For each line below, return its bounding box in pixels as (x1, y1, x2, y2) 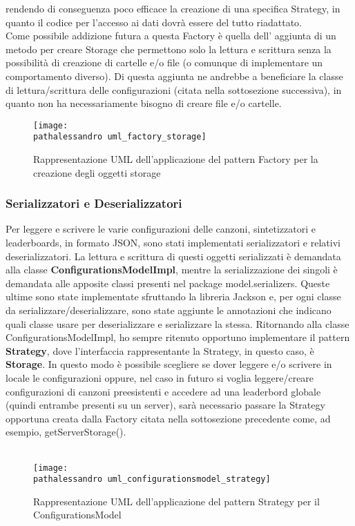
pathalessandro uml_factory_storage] (33, 132, 207, 142)
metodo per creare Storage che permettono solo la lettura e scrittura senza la (6, 41, 332, 56)
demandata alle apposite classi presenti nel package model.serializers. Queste (6, 275, 330, 290)
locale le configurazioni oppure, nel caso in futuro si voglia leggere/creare (6, 371, 314, 384)
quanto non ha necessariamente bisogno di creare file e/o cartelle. (6, 96, 282, 110)
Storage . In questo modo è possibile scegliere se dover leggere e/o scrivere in (6, 357, 332, 371)
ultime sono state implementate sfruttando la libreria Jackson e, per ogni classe (6, 289, 341, 304)
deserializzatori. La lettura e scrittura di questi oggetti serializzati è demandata (6, 249, 341, 263)
